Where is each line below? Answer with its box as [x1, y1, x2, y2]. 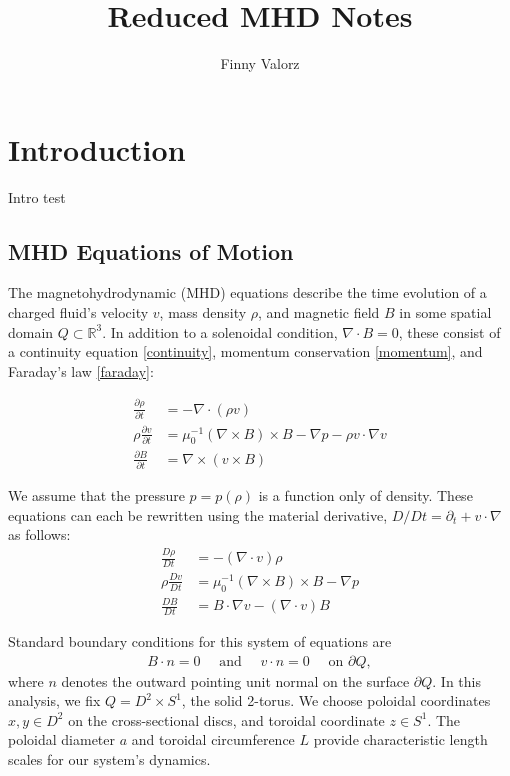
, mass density [159, 302, 247, 323]
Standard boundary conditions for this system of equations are [8, 630, 392, 651]
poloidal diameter [8, 729, 116, 750]
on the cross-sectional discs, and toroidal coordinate [68, 709, 385, 730]
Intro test [8, 186, 66, 207]
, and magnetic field [258, 302, 380, 323]
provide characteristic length [313, 729, 488, 750]
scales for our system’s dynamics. [8, 748, 211, 769]
